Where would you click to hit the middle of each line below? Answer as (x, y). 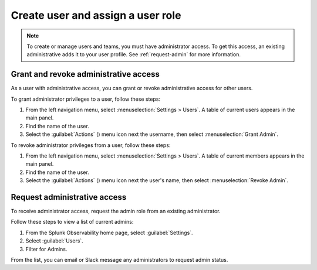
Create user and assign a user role (96, 15)
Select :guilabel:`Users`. (54, 241)
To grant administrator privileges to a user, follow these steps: (86, 99)
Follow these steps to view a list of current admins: (72, 222)
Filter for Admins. (46, 249)
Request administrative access (69, 197)
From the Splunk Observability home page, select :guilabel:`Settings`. (109, 233)
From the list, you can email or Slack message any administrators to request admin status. (119, 260)
